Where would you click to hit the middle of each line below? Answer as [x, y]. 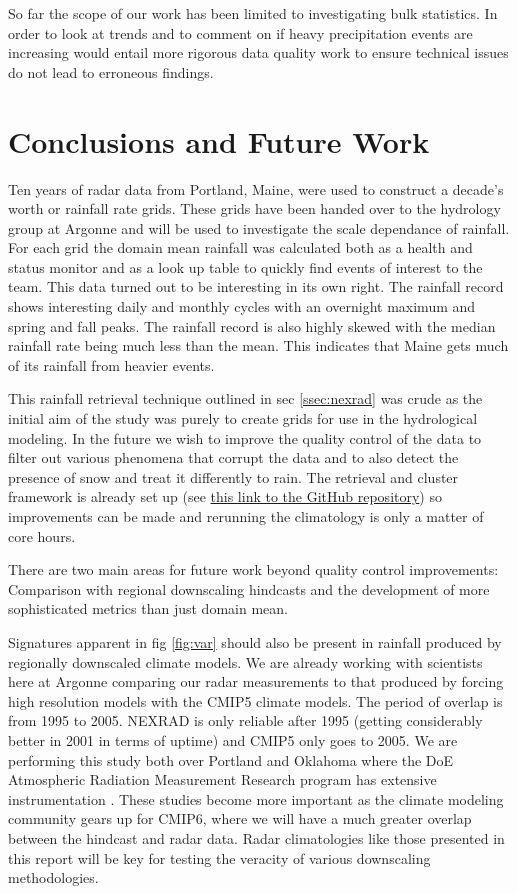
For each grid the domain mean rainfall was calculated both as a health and [240, 247]
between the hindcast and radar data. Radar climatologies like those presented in [256, 837]
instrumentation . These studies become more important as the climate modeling [256, 798]
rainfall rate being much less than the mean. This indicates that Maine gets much [258, 345]
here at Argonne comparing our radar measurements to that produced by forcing [256, 681]
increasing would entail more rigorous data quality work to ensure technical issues [258, 52]
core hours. [42, 535]
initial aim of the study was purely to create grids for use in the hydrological [243, 418]
